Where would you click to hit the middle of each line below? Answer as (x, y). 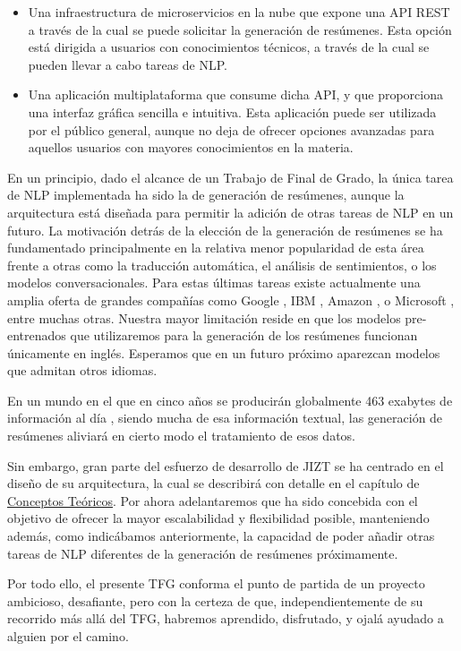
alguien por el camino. (68, 636)
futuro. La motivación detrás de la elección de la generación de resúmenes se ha (225, 230)
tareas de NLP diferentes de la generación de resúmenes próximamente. (203, 553)
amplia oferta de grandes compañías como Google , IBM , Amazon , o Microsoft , (231, 300)
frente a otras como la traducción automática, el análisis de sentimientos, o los (222, 265)
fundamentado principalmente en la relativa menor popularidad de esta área (216, 248)
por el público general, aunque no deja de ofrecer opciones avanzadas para (231, 129)
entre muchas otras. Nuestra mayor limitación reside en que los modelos (204, 317)
